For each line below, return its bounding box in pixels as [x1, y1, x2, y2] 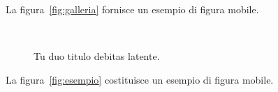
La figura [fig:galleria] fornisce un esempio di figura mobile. [6, 2, 259, 16]
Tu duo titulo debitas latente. [34, 49, 160, 63]
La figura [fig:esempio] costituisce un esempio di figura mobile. [6, 72, 274, 86]
